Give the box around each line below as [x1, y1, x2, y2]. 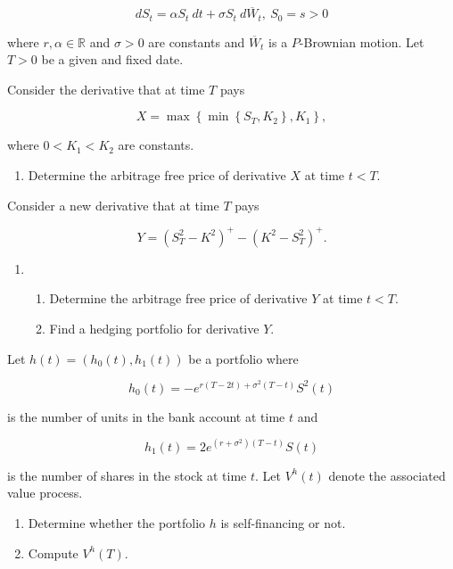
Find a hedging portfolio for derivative [49, 318, 259, 337]
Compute [28, 543, 78, 562]
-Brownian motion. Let [299, 32, 424, 51]
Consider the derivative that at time [7, 79, 205, 98]
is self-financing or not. [220, 514, 346, 532]
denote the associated [328, 466, 446, 484]
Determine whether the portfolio [28, 514, 206, 532]
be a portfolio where [188, 349, 299, 367]
